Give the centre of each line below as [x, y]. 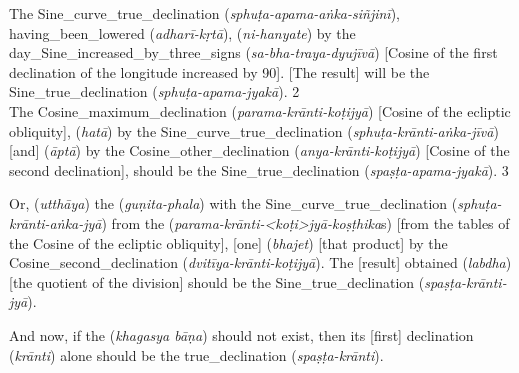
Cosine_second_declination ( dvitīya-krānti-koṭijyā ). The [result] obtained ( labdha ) [260, 262]
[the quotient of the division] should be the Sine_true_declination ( [217, 281]
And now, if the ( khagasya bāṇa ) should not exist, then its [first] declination [241, 334]
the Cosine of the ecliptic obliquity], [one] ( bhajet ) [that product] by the [228, 242]
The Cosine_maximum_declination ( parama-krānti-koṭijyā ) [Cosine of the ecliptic [260, 110]
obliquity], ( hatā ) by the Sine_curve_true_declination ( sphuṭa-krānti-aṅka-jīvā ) [254, 130]
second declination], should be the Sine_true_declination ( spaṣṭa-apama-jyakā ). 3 [259, 169]
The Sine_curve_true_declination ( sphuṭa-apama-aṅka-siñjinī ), [204, 13]
